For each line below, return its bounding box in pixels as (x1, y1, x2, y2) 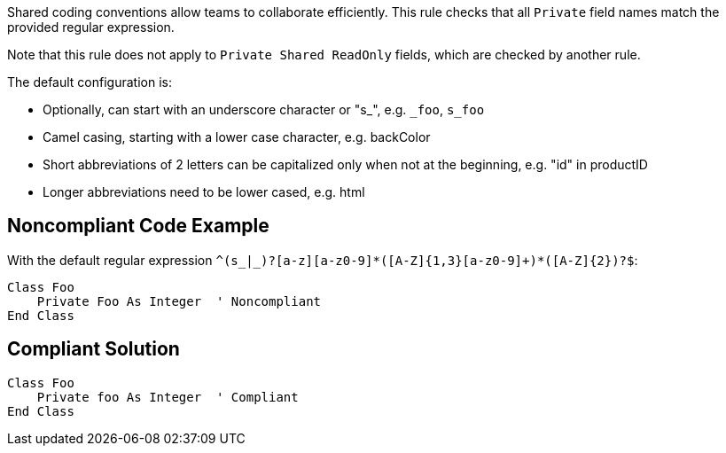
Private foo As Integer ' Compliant (36, 389, 299, 404)
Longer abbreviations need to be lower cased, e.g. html (43, 184, 365, 199)
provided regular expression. (7, 20, 175, 35)
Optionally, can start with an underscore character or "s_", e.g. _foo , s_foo (43, 102, 485, 117)
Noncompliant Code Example (7, 215, 269, 238)
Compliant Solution (7, 338, 180, 361)
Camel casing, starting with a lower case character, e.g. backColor (43, 129, 431, 144)
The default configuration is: (7, 74, 172, 90)
